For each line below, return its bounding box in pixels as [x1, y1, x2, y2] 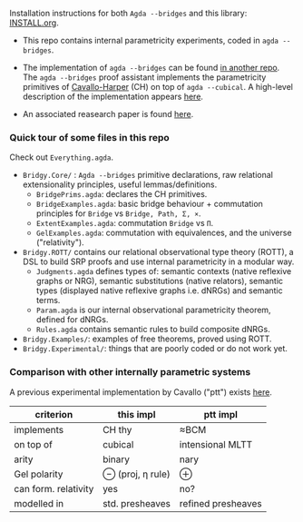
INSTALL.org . [9, 17, 59, 28]
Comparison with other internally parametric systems [9, 366, 251, 379]
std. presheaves [103, 497, 171, 509]
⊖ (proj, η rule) [103, 468, 171, 480]
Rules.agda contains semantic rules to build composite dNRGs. [35, 324, 270, 335]
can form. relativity [14, 482, 94, 495]
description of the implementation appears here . [22, 91, 204, 102]
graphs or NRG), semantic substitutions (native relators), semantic [35, 276, 284, 287]
